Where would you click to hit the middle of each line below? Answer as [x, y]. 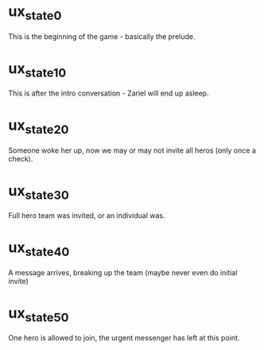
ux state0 [35, 13]
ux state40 [39, 249]
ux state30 [39, 192]
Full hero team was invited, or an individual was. [87, 216]
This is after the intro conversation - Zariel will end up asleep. [109, 93]
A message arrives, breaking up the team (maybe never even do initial [123, 272]
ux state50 [39, 314]
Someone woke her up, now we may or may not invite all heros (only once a [132, 150]
